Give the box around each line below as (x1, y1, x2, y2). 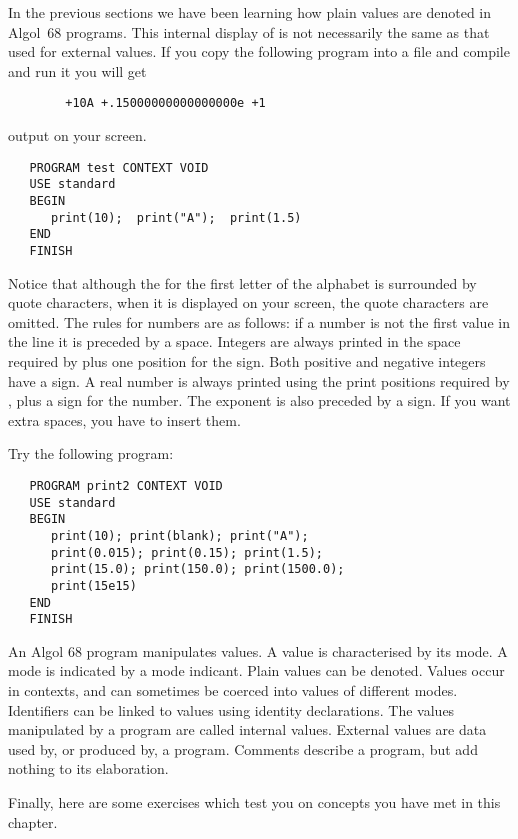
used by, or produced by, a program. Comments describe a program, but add (8, 738, 478, 759)
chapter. (8, 811, 58, 832)
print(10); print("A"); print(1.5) (50, 210, 302, 225)
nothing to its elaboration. (8, 758, 169, 779)
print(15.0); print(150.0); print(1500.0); (50, 562, 345, 577)
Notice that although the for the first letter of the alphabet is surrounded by (8, 272, 477, 293)
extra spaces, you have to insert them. (8, 409, 241, 430)
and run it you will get (8, 60, 147, 81)
